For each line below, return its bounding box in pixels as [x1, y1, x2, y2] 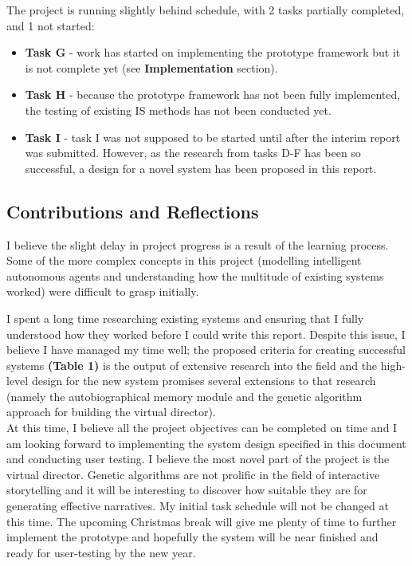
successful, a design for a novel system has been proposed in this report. [25, 159, 377, 176]
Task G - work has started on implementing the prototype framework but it [25, 44, 401, 61]
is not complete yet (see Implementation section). [25, 59, 278, 76]
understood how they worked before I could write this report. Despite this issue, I [6, 325, 406, 342]
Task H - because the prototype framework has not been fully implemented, [25, 86, 401, 103]
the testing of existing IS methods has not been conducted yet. [25, 101, 332, 118]
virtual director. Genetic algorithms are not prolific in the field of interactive [6, 466, 380, 482]
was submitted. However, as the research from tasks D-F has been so [25, 144, 361, 161]
